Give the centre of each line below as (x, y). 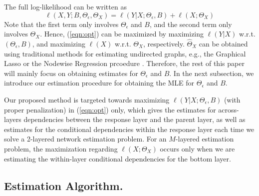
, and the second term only (191, 24)
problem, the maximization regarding (61, 148)
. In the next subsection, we (212, 73)
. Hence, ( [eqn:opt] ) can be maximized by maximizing (122, 34)
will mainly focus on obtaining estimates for (71, 73)
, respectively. (164, 43)
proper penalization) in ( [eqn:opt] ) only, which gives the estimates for (110, 109)
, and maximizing (59, 43)
